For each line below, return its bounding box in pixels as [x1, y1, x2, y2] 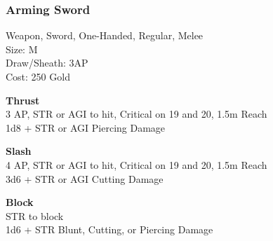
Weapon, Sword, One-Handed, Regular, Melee [6, 28, 204, 43]
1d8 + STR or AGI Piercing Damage [6, 120, 166, 135]
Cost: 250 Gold [6, 69, 70, 83]
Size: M [6, 41, 38, 56]
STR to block [6, 208, 64, 223]
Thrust [6, 92, 40, 107]
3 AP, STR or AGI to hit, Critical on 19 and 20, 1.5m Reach [6, 106, 267, 121]
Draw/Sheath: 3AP [6, 55, 88, 70]
